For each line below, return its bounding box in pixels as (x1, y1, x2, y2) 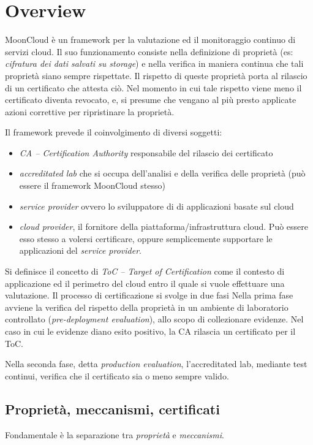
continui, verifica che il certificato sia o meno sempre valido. (5, 369, 229, 382)
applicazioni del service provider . (19, 244, 142, 257)
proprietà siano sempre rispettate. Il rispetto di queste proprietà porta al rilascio (5, 69, 307, 82)
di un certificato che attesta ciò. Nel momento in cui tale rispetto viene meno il (5, 81, 302, 94)
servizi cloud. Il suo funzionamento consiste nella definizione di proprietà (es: (5, 45, 293, 58)
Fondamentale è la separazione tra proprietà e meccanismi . (5, 428, 224, 441)
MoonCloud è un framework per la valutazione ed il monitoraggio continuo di (5, 33, 296, 46)
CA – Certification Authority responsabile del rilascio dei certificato (19, 146, 273, 159)
